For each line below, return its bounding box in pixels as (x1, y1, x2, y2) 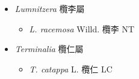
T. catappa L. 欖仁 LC (29, 62, 113, 75)
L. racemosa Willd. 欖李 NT (29, 22, 135, 35)
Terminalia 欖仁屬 (14, 42, 84, 55)
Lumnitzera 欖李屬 (14, 2, 85, 14)
